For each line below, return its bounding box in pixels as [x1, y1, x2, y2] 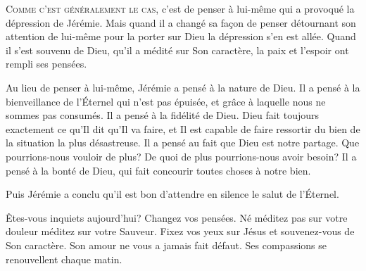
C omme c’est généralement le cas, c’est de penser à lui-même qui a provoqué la [6, 1, 355, 15]
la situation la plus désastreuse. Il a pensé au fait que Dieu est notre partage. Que [6, 135, 360, 150]
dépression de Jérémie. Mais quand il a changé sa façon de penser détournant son [6, 15, 356, 30]
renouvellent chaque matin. [6, 251, 122, 266]
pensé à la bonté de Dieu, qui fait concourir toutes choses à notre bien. [6, 163, 311, 177]
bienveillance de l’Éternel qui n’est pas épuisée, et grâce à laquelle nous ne [6, 94, 326, 108]
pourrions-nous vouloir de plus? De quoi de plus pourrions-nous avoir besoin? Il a [6, 149, 357, 163]
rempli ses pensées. [6, 56, 87, 71]
